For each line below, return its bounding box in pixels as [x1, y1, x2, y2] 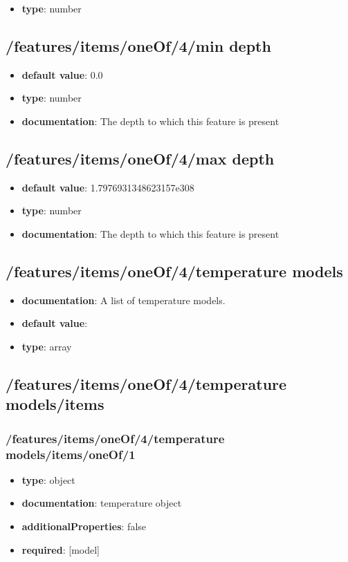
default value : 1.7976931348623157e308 [21, 180, 194, 194]
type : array [21, 339, 72, 353]
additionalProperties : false [21, 519, 147, 534]
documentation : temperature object [21, 496, 182, 510]
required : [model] [21, 542, 100, 556]
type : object [21, 472, 75, 487]
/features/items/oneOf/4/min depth [6, 35, 271, 56]
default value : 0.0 [21, 67, 103, 82]
